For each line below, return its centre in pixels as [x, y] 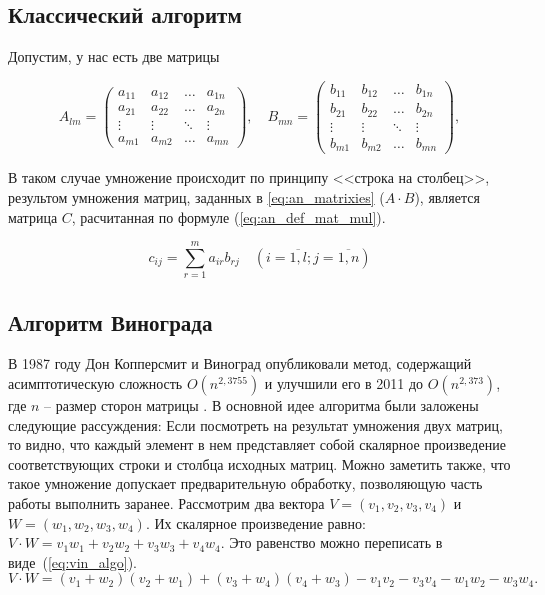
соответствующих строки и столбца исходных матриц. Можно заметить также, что [259, 463]
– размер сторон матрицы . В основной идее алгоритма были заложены [261, 405]
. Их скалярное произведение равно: [255, 522]
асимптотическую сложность [95, 383]
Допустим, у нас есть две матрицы [114, 56]
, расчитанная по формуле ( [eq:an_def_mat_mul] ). [228, 216]
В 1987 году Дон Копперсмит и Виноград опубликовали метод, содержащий [240, 363]
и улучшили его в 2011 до [344, 383]
